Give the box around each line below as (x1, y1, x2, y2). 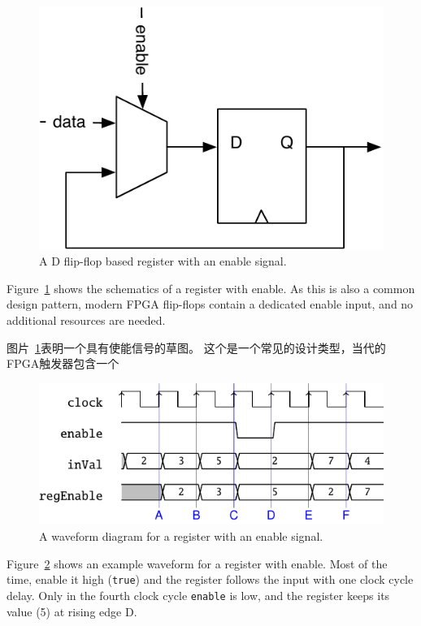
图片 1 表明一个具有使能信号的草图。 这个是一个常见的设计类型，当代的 (7, 339, 386, 356)
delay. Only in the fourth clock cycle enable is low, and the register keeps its (7, 586, 390, 603)
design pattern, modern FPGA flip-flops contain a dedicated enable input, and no (7, 296, 414, 313)
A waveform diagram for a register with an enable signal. (39, 528, 323, 544)
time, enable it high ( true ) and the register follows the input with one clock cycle (7, 571, 414, 588)
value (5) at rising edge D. (7, 602, 137, 620)
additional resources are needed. (7, 311, 166, 328)
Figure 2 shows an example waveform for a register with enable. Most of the (7, 555, 388, 572)
